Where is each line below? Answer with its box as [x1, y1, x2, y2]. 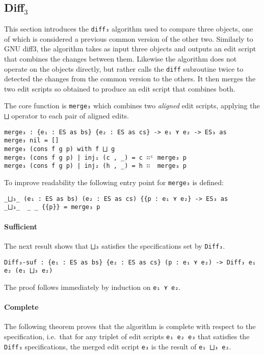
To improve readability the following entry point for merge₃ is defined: [4, 177, 224, 188]
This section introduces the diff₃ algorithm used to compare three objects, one [4, 23, 253, 34]
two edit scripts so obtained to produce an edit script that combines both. [4, 83, 235, 94]
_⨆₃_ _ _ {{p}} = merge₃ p [4, 203, 100, 211]
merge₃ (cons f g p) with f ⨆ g [4, 145, 115, 153]
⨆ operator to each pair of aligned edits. [4, 110, 129, 121]
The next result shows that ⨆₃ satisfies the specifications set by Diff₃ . [4, 240, 225, 251]
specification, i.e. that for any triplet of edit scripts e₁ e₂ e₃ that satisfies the [4, 331, 250, 341]
